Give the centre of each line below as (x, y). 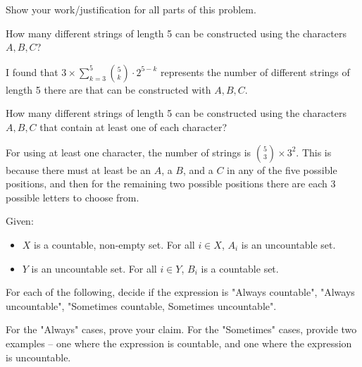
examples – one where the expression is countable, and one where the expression (179, 343)
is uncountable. (38, 357)
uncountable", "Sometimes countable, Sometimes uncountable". (141, 305)
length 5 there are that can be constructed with (108, 89)
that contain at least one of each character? (133, 126)
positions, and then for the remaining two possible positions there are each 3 (171, 183)
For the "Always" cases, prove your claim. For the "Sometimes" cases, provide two (181, 329)
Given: (20, 221)
